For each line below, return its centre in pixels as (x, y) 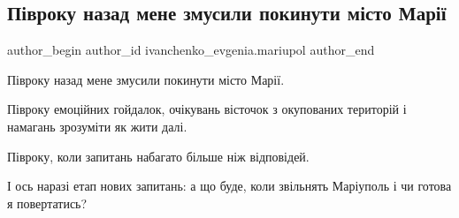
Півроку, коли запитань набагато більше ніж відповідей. (158, 156)
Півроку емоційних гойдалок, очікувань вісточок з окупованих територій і (207, 109)
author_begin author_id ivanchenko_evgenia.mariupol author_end (191, 50)
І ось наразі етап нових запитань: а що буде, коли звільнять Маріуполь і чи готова (229, 186)
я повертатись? (47, 203)
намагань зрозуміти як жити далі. (97, 126)
